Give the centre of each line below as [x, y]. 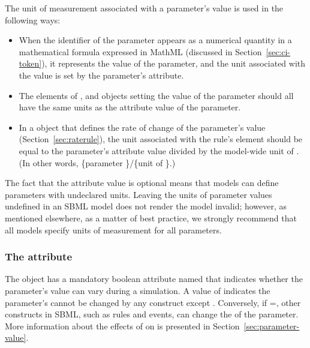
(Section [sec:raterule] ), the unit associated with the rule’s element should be [161, 139]
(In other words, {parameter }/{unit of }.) [97, 162]
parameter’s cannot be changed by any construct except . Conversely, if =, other [153, 302]
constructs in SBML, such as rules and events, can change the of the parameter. [152, 314]
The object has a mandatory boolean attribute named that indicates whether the [154, 279]
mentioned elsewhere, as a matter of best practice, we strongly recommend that [151, 217]
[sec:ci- [278, 51]
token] [30, 63]
